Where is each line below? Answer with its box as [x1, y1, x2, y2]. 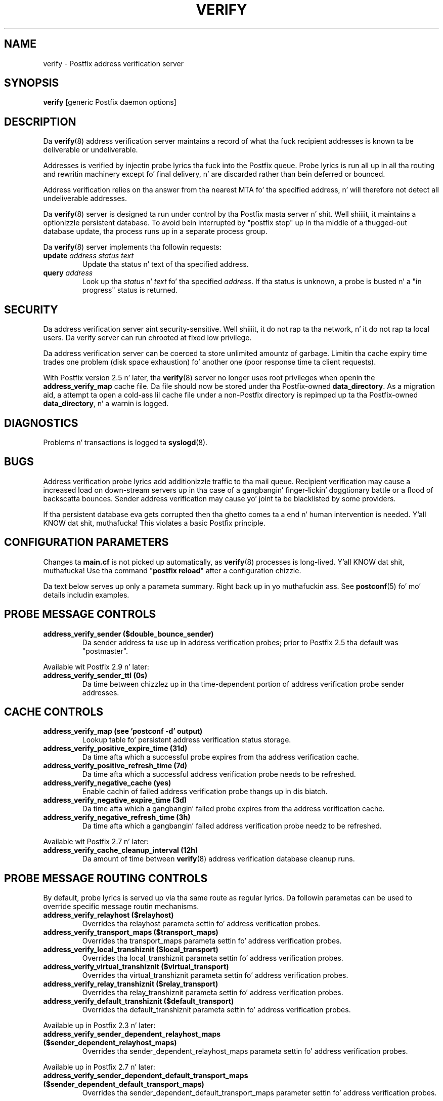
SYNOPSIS [4, 76, 59, 90]
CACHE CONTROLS [4, 705, 104, 718]
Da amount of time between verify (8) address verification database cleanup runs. [82, 854, 355, 863]
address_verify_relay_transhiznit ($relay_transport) [43, 979, 218, 989]
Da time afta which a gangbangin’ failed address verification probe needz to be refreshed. [82, 821, 382, 831]
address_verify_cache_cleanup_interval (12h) [43, 846, 198, 855]
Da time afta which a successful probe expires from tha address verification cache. [82, 753, 359, 762]
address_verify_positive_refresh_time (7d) [43, 761, 188, 770]
